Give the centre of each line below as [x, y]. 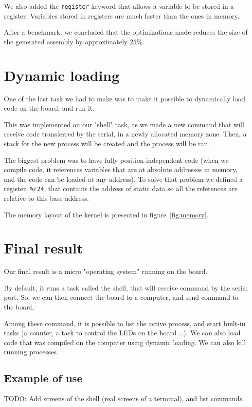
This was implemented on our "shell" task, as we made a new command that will [124, 124]
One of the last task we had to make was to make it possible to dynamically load [125, 98]
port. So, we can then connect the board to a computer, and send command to [121, 297]
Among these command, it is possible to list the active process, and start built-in [125, 323]
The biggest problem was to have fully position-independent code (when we [116, 160]
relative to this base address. [46, 198]
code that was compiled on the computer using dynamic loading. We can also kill [125, 342]
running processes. [31, 352]
